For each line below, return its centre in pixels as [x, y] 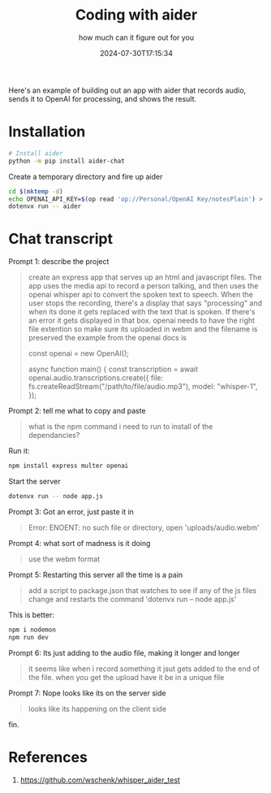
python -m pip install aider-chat [67, 161]
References [48, 757]
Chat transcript [61, 239]
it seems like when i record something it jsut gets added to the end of [144, 669]
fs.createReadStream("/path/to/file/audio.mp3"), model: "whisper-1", [143, 387]
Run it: [19, 451]
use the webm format [64, 559]
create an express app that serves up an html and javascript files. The [145, 277]
